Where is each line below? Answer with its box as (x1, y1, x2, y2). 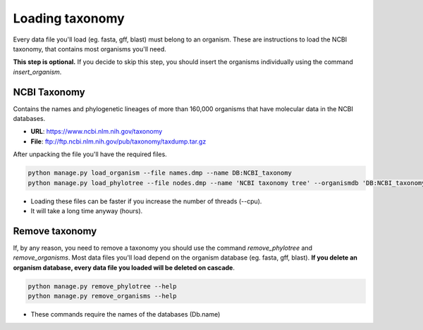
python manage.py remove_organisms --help (27, 292, 177, 300)
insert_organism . (13, 68, 62, 76)
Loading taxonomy (13, 11, 125, 26)
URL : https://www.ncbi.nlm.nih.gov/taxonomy (30, 127, 163, 136)
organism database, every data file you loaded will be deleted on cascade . (13, 263, 235, 272)
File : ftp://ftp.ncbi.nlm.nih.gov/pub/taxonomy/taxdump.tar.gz (30, 137, 207, 146)
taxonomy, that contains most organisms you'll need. (13, 44, 167, 53)
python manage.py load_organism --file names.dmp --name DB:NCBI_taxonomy (27, 169, 293, 177)
